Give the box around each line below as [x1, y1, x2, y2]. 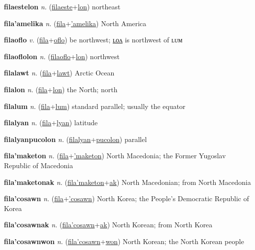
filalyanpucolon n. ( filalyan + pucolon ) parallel [4, 134, 147, 144]
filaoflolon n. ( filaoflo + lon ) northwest [4, 51, 120, 61]
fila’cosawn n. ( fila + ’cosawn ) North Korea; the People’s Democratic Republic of [4, 193, 249, 204]
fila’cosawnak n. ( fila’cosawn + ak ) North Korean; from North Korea [4, 219, 213, 230]
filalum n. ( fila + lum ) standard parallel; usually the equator [4, 101, 186, 111]
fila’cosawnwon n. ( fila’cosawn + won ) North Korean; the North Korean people [4, 236, 244, 246]
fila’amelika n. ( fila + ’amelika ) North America [4, 18, 147, 28]
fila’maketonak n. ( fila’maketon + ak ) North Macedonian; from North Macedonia [4, 177, 251, 187]
